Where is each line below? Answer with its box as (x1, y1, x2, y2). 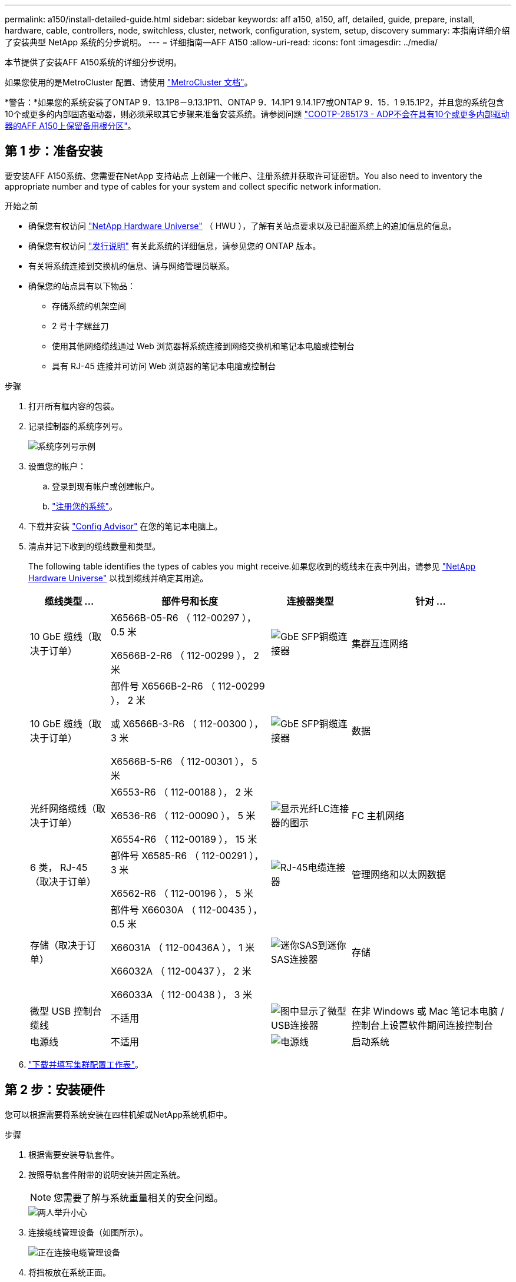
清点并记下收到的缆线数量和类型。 (28, 541, 160, 551)
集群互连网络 (351, 637, 408, 650)
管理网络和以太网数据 (351, 868, 446, 880)
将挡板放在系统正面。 (28, 1267, 111, 1277)
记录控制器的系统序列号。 (28, 420, 127, 431)
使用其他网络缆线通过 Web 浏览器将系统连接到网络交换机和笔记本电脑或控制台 (52, 340, 355, 351)
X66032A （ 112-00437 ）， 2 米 (110, 965, 252, 977)
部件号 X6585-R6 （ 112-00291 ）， (110, 849, 264, 862)
